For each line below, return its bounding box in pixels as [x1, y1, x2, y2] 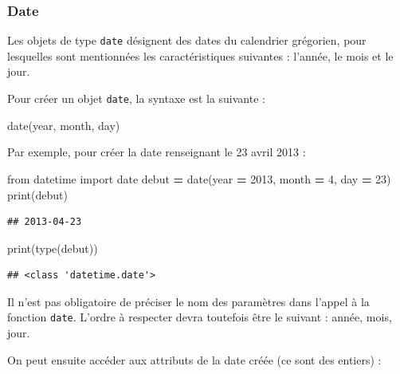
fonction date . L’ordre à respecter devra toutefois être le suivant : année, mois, [7, 309, 392, 325]
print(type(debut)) [7, 239, 98, 256]
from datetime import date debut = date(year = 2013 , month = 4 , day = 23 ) [7, 170, 391, 187]
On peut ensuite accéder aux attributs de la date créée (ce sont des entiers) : [7, 351, 382, 368]
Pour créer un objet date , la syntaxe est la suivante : [7, 90, 265, 107]
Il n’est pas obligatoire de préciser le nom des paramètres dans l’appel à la [7, 293, 370, 309]
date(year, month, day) [7, 116, 120, 133]
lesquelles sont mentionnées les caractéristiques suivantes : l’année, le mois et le [7, 47, 394, 64]
